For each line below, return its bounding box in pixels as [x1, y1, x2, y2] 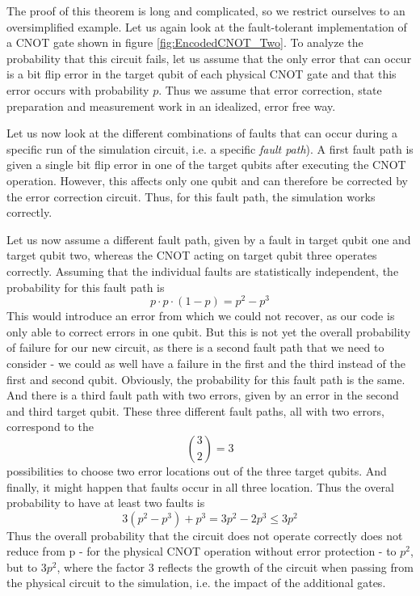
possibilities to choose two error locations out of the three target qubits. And [6, 462, 387, 479]
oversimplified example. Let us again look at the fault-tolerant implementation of [6, 18, 407, 35]
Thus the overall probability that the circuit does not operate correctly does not [6, 526, 403, 543]
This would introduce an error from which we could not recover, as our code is [6, 307, 395, 324]
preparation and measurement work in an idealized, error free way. [6, 97, 336, 114]
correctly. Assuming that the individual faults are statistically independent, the [6, 262, 399, 279]
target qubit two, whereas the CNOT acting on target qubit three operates [6, 247, 377, 264]
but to [6, 558, 38, 575]
